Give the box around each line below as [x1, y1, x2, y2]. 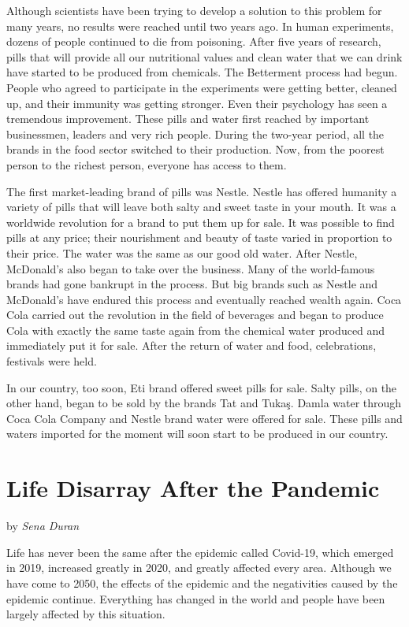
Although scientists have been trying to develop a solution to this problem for [6, 2, 382, 18]
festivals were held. [6, 353, 97, 369]
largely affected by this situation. [6, 606, 165, 622]
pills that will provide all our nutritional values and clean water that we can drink [6, 48, 403, 65]
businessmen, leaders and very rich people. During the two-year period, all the [6, 125, 385, 142]
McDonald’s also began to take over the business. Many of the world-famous [6, 260, 375, 276]
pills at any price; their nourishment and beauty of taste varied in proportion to [6, 229, 392, 246]
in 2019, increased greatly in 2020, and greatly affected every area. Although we [6, 559, 392, 576]
